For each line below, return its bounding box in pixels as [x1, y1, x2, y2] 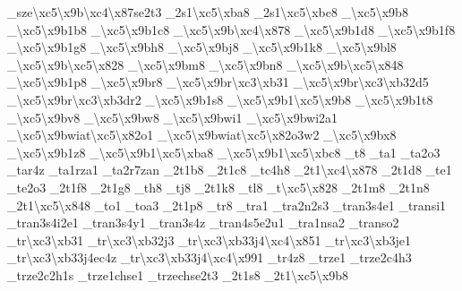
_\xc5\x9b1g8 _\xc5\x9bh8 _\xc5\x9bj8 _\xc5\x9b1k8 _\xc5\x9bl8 [7, 38, 397, 56]
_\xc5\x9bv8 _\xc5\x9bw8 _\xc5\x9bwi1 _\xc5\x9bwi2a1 [7, 107, 338, 126]
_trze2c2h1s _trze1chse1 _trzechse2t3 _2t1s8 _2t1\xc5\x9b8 [7, 265, 349, 284]
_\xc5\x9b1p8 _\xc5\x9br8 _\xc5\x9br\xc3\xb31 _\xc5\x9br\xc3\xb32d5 [7, 73, 429, 91]
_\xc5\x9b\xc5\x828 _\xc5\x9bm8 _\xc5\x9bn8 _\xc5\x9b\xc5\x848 [7, 55, 404, 73]
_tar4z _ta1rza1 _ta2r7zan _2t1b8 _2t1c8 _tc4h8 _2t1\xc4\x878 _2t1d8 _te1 [7, 160, 452, 179]
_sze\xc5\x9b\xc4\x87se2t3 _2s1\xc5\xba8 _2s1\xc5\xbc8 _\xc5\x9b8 [7, 3, 408, 21]
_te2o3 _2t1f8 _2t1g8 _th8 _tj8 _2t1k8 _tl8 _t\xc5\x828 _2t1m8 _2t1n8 [7, 177, 430, 196]
